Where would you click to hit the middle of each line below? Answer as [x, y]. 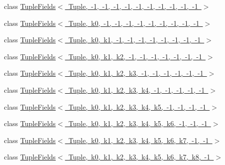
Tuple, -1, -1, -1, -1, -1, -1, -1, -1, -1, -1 [133, 6]
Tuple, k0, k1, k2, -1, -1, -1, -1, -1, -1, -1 [135, 56]
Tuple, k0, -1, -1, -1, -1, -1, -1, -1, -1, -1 [134, 23]
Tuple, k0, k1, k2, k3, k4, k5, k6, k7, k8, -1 [139, 157]
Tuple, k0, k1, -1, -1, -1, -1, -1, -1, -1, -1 [135, 40]
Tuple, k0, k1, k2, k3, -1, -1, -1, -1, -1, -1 [136, 73]
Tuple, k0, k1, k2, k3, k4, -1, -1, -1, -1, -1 [137, 89]
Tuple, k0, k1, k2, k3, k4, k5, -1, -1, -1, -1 [137, 106]
